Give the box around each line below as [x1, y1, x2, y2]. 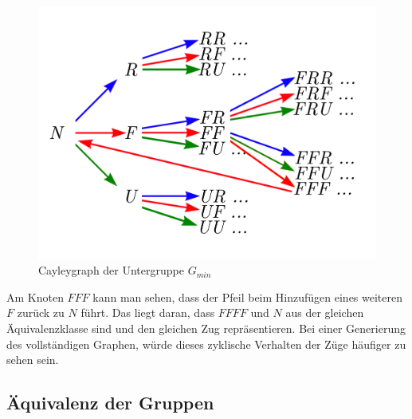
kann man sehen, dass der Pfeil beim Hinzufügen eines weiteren [92, 288, 402, 305]
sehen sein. [6, 351, 59, 368]
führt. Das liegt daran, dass [80, 304, 215, 321]
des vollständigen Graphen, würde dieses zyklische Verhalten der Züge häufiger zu [6, 335, 406, 352]
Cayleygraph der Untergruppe [38, 262, 184, 279]
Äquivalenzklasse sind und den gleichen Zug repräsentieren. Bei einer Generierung [6, 320, 406, 337]
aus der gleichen [285, 304, 364, 321]
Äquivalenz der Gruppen [6, 390, 214, 415]
